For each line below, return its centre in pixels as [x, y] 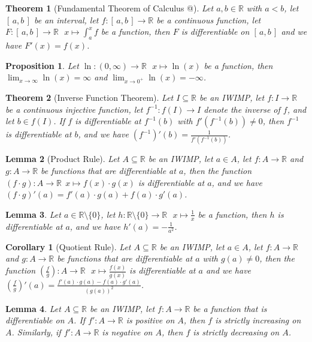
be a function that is [230, 308]
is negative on [127, 332]
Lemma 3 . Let [33, 214]
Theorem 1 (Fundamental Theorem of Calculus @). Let [110, 8]
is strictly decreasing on [236, 332]
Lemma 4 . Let [33, 308]
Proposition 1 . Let [42, 65]
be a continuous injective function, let [74, 109]
